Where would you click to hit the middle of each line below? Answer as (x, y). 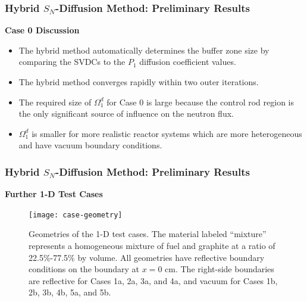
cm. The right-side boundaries (220, 269)
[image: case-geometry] (76, 215)
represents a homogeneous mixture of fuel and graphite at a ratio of (152, 246)
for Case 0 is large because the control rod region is (200, 102)
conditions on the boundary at (84, 269)
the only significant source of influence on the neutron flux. (126, 113)
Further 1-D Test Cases (54, 194)
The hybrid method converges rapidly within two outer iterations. (139, 82)
